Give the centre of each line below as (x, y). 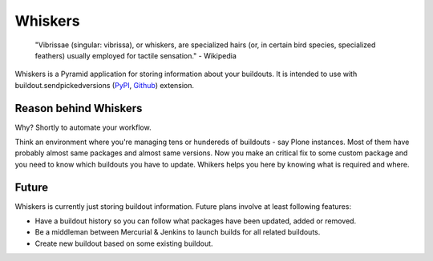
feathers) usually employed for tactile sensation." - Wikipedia (136, 55)
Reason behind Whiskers (79, 108)
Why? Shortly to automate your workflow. (83, 127)
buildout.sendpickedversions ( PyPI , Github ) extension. (105, 85)
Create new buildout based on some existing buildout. (124, 243)
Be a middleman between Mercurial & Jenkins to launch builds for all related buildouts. (178, 232)
